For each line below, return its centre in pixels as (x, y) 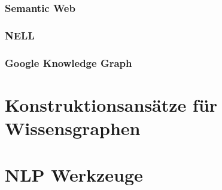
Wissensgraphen (73, 128)
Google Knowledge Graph (69, 62)
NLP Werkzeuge (74, 175)
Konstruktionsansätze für (111, 104)
